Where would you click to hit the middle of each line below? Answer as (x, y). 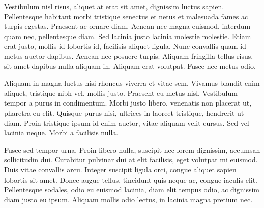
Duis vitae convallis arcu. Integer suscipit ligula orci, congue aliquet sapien (120, 169)
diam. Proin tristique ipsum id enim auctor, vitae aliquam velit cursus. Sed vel (127, 123)
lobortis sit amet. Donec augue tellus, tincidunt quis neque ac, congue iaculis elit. (131, 179)
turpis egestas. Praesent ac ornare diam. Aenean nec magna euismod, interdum (127, 26)
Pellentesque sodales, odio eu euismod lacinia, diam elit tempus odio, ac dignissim (132, 189)
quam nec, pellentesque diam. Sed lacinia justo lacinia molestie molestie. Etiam (128, 36)
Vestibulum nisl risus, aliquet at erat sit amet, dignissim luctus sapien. (114, 6)
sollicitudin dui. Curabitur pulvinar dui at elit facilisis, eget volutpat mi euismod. (131, 160)
